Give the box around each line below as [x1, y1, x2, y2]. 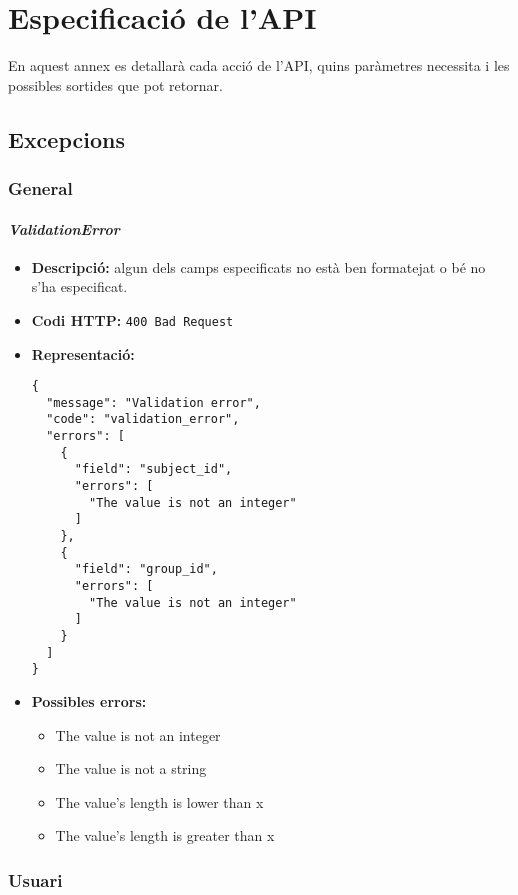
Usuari [8, 867, 63, 892]
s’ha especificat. [31, 276, 128, 297]
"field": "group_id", [74, 562, 218, 577]
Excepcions [8, 123, 125, 154]
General [8, 176, 73, 201]
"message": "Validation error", [46, 395, 261, 410]
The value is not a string [55, 758, 207, 779]
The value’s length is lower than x [55, 791, 264, 812]
